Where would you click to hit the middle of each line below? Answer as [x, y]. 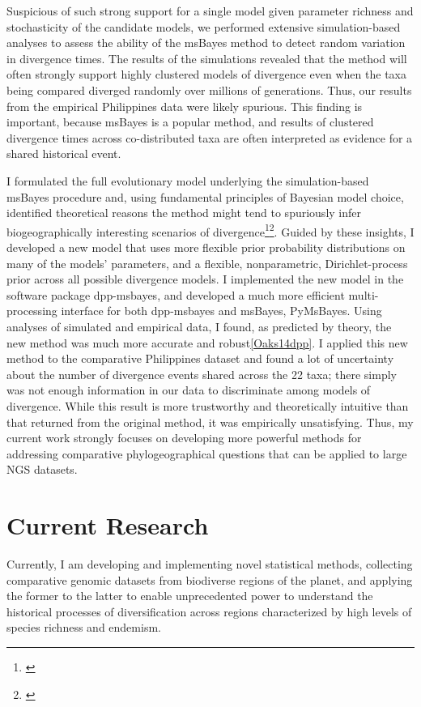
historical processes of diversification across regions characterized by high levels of [209, 611]
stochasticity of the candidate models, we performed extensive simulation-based [204, 26]
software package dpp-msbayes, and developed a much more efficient [176, 294]
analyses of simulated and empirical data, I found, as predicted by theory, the [199, 326]
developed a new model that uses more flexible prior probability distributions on [206, 247]
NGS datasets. [42, 469]
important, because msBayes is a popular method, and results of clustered [190, 122]
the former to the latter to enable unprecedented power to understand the [190, 596]
